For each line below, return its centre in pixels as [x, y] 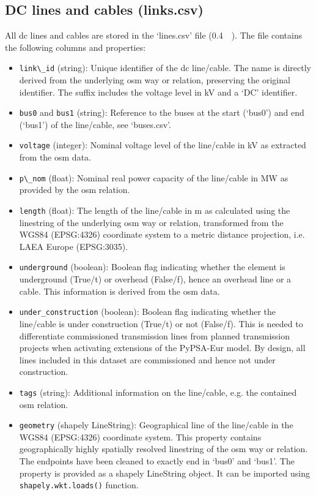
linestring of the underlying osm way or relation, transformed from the [151, 222]
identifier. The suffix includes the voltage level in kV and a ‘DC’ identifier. [158, 92]
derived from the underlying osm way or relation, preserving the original [155, 80]
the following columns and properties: [75, 47]
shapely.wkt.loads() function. [79, 485]
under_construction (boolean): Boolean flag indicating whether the [148, 312]
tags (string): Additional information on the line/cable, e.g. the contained [158, 392]
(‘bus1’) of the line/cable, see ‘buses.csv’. [95, 124]
